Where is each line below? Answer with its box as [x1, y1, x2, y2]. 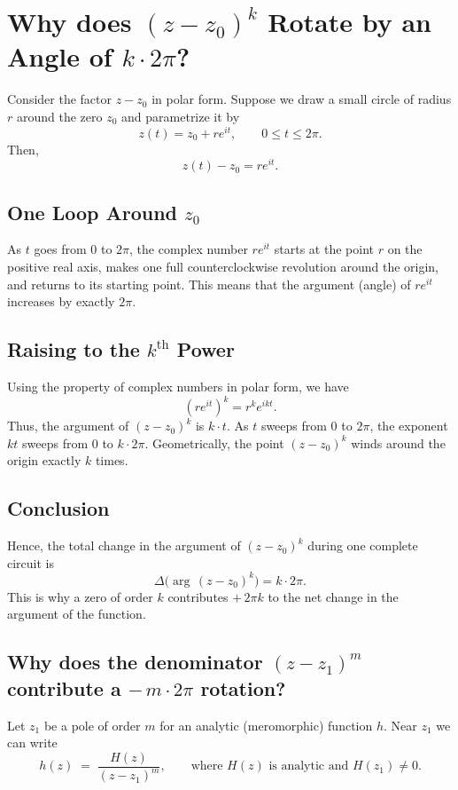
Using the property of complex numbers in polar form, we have [7, 377, 349, 396]
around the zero [16, 107, 103, 125]
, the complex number [129, 240, 248, 258]
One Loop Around [7, 198, 178, 225]
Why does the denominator [7, 648, 263, 675]
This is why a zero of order [7, 587, 153, 605]
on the [387, 240, 423, 258]
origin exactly [7, 451, 82, 470]
